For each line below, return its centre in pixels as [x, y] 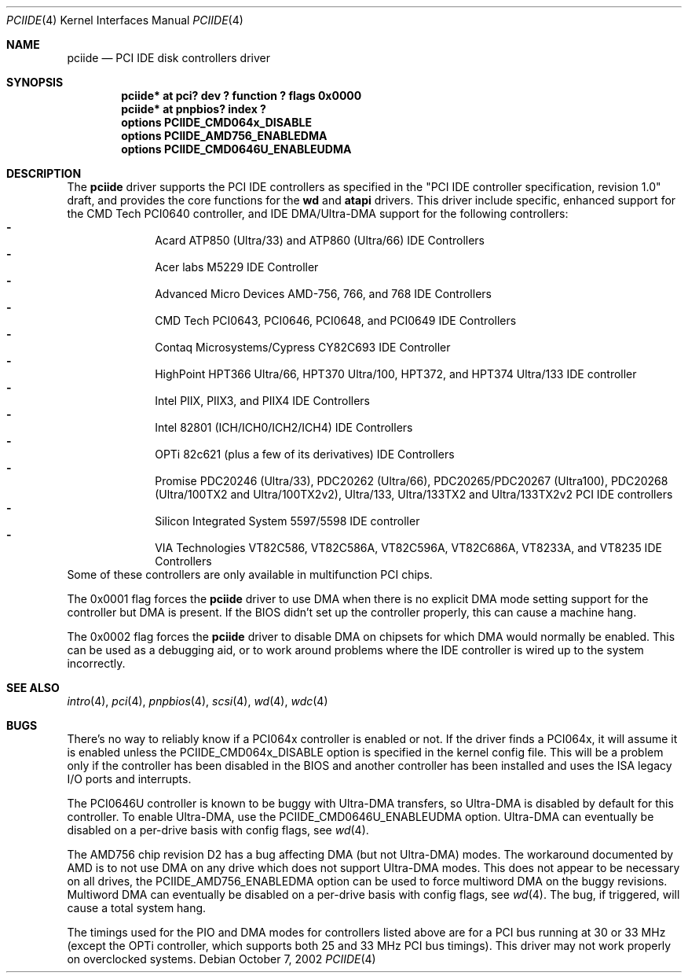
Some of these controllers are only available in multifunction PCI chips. [250, 574]
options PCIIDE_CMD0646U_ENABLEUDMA [236, 149]
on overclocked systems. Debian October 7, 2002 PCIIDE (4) [221, 959]
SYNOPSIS [35, 82]
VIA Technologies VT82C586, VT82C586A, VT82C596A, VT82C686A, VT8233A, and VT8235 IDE [408, 548]
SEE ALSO [33, 688]
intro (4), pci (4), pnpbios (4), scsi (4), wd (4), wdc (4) [198, 701]
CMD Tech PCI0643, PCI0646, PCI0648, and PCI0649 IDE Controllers [336, 320]
